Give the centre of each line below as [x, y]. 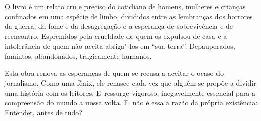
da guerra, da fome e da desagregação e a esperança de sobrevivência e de [119, 26]
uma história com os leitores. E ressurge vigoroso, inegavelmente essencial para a [130, 92]
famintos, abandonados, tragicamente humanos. [78, 55]
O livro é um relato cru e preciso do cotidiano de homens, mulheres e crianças [125, 6]
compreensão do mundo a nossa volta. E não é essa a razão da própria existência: [131, 103]
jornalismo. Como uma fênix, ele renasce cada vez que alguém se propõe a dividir [130, 83]
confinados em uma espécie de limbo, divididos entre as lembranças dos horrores [129, 16]
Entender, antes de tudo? [43, 112]
